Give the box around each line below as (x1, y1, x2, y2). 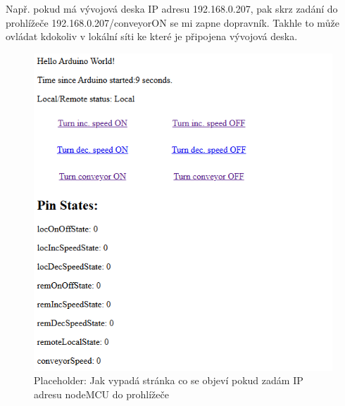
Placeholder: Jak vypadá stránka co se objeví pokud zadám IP (34, 373, 303, 388)
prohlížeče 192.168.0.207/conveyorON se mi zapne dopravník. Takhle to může (6, 15, 339, 30)
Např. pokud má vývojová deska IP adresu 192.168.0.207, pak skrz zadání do (6, 1, 338, 15)
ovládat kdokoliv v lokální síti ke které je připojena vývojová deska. (6, 29, 298, 44)
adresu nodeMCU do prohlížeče (34, 386, 169, 401)
